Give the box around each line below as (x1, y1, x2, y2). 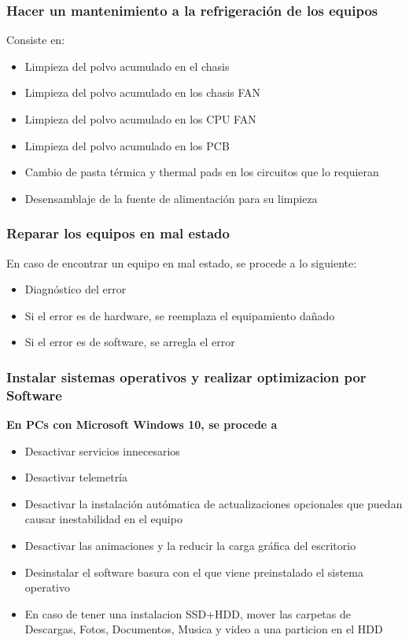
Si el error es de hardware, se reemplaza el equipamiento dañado (24, 307, 335, 323)
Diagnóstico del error (24, 281, 127, 297)
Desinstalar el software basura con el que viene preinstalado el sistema (24, 563, 363, 580)
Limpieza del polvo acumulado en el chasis (24, 57, 230, 74)
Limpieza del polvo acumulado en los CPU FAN (24, 111, 256, 127)
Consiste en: (6, 31, 65, 48)
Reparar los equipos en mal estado (6, 223, 230, 243)
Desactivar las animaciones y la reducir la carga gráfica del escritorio (24, 537, 356, 554)
